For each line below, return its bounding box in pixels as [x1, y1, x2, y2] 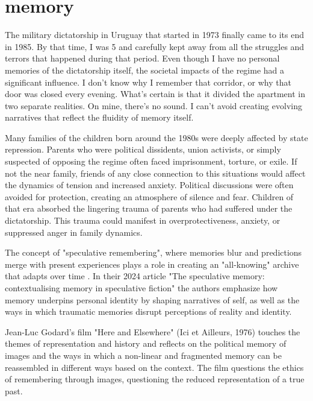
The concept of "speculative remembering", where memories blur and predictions [5, 246, 302, 259]
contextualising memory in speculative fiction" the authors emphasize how [5, 282, 278, 294]
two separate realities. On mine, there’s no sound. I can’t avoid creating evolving [5, 99, 302, 112]
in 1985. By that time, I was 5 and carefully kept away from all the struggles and [5, 40, 305, 52]
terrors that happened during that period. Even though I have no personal [5, 52, 280, 65]
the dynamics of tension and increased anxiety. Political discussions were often [5, 178, 294, 191]
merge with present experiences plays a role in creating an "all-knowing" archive [5, 257, 299, 270]
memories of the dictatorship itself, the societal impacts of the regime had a [5, 63, 285, 76]
